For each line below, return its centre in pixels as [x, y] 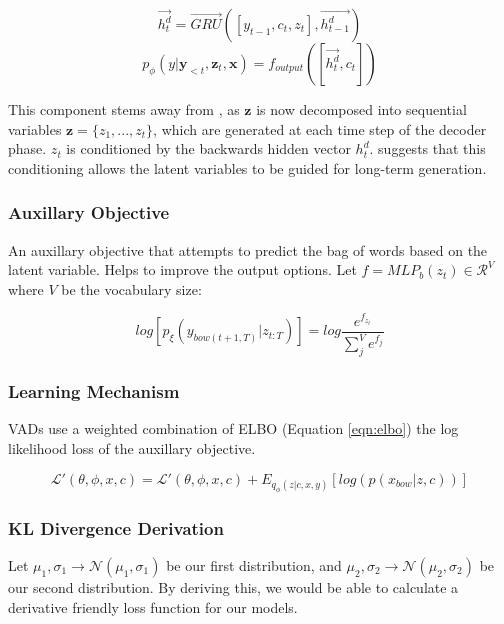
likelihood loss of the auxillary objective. [132, 448]
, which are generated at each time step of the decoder [320, 128]
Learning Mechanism [94, 391]
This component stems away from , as [124, 109]
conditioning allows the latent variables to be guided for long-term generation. [247, 167]
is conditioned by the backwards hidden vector [208, 148]
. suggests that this [427, 148]
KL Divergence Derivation [116, 527]
